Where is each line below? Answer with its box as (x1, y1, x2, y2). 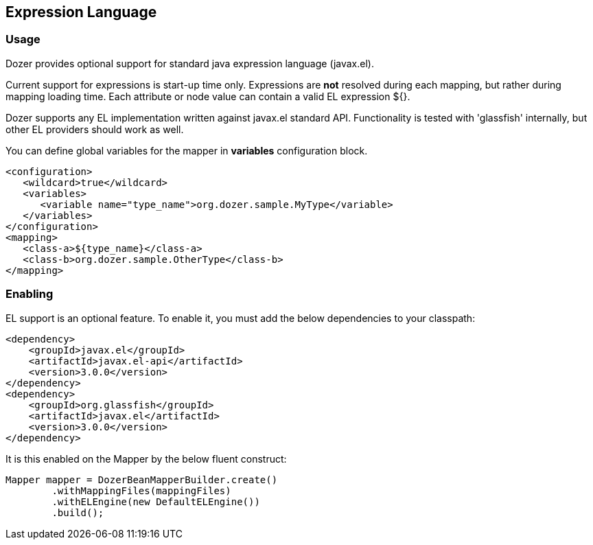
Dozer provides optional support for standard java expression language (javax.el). (5, 57, 374, 69)
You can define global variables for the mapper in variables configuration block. (5, 144, 368, 156)
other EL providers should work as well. (5, 123, 184, 135)
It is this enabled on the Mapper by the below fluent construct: (5, 452, 287, 465)
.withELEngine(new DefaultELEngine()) (51, 496, 260, 507)
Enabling (5, 287, 54, 301)
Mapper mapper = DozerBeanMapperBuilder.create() (5, 474, 278, 485)
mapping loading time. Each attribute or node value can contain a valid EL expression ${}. (5, 90, 410, 102)
